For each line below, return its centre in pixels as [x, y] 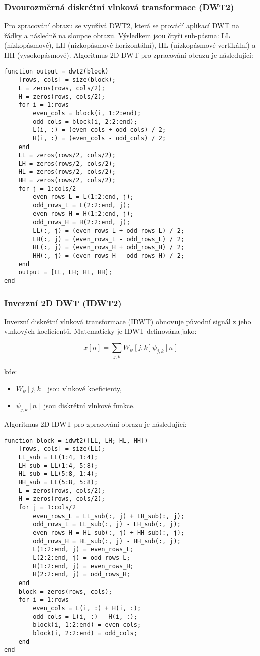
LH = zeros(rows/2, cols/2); [67, 163]
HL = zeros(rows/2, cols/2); [67, 172]
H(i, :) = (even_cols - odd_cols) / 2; [100, 138]
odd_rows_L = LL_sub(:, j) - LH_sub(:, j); [107, 524]
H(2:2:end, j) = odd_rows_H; [81, 575]
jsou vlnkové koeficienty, [84, 388]
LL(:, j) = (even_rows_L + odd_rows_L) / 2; [108, 231]
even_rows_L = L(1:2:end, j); [83, 197]
